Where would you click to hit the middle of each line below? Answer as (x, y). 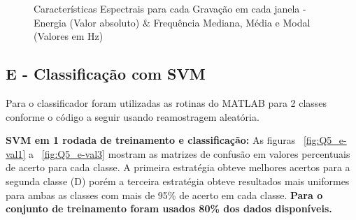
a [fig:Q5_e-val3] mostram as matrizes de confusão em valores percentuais (190, 153)
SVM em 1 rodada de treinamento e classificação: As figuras (151, 140)
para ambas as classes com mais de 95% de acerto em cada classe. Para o (164, 195)
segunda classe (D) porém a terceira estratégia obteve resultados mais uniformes (178, 181)
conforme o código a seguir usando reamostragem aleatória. (133, 116)
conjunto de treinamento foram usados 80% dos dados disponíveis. (169, 208)
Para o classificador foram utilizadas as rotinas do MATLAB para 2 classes (166, 102)
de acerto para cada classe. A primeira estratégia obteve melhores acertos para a (178, 167)
